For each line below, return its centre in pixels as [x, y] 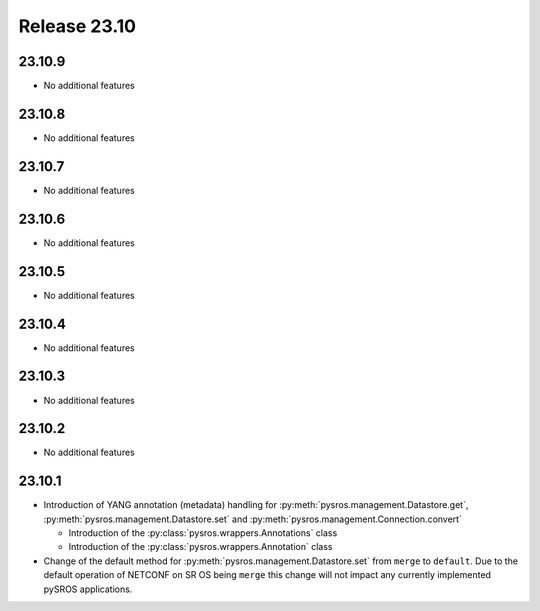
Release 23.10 [77, 26]
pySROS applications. [88, 589]
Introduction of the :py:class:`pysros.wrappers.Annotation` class [200, 547]
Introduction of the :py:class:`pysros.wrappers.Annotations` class [203, 533]
